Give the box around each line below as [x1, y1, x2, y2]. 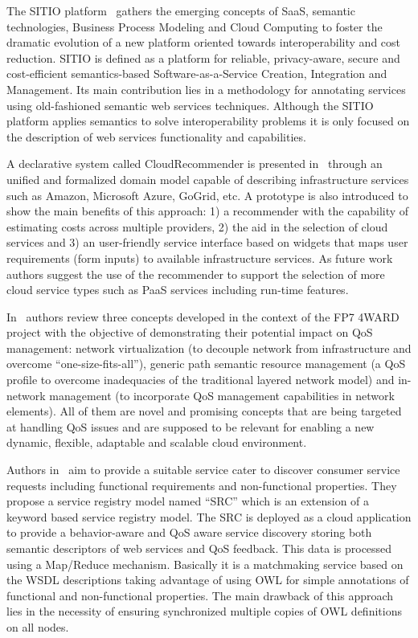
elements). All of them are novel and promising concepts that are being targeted [6, 403, 402, 419]
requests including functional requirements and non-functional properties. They [6, 476, 397, 493]
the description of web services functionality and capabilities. [6, 128, 306, 145]
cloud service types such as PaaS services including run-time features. [6, 281, 349, 298]
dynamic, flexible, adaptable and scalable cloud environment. [6, 434, 307, 451]
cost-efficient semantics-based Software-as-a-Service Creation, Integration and [6, 65, 387, 82]
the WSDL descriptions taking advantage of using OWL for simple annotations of [6, 571, 409, 588]
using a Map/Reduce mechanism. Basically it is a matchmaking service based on [6, 555, 404, 572]
